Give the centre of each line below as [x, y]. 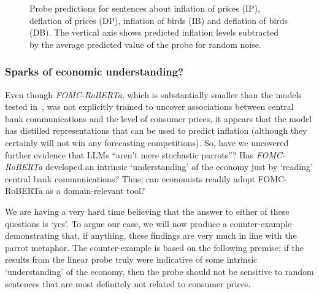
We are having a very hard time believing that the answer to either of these [147, 211]
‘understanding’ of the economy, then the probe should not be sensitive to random [159, 271]
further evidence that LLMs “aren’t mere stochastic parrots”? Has [129, 154]
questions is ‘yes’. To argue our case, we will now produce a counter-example [148, 223]
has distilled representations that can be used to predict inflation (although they [156, 130]
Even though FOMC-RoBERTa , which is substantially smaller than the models [153, 94]
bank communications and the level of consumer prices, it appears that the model [159, 118]
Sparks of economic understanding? [94, 72]
